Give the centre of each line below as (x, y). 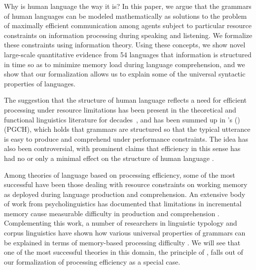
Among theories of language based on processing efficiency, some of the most (120, 174)
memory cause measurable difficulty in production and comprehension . (112, 213)
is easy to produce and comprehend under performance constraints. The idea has (126, 138)
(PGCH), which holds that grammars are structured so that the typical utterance (127, 129)
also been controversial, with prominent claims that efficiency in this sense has (122, 148)
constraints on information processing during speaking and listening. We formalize (128, 35)
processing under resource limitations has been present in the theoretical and (120, 109)
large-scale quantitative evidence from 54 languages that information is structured (128, 54)
